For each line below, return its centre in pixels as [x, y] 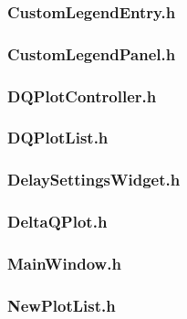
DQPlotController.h [82, 96]
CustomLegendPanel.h [92, 53]
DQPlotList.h [58, 138]
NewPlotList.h [62, 305]
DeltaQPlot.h [57, 222]
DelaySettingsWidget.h [94, 180]
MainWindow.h [64, 263]
